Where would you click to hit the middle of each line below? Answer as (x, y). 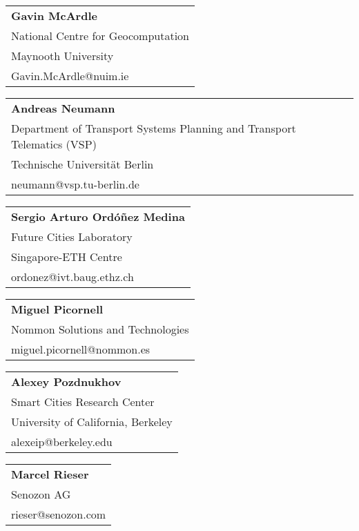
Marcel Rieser (50, 474)
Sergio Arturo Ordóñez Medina (98, 216)
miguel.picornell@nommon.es (81, 349)
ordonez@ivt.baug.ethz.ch (72, 277)
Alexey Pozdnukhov (66, 382)
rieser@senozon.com (59, 514)
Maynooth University (62, 56)
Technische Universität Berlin (83, 164)
